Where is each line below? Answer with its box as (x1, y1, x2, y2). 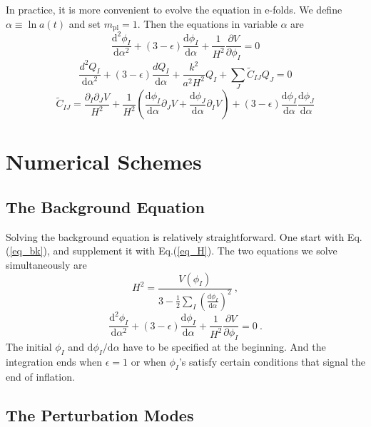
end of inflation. (6, 369, 75, 384)
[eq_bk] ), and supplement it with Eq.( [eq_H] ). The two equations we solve (9, 243, 337, 258)
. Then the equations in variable (137, 16, 278, 31)
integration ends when (6, 354, 103, 369)
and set (68, 16, 101, 31)
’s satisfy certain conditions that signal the (178, 354, 365, 369)
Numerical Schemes (6, 147, 202, 176)
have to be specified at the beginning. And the (123, 339, 326, 354)
